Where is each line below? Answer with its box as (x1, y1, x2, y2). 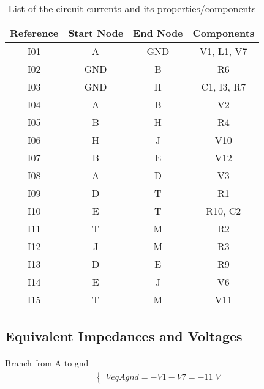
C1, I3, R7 (201, 80, 246, 94)
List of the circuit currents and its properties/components (8, 1, 256, 15)
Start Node (68, 26, 124, 40)
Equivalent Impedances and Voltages (5, 327, 243, 346)
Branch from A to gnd (5, 357, 89, 369)
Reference (10, 26, 59, 40)
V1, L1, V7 (200, 44, 247, 58)
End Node (133, 26, 183, 40)
